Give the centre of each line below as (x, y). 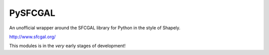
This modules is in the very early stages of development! (67, 46)
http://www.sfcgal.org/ (32, 37)
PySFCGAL (32, 13)
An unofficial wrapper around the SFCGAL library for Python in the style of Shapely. (95, 28)
